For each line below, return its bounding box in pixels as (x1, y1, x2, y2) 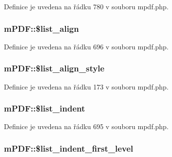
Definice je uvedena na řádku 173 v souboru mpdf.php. (4, 81, 169, 91)
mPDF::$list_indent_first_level (4, 142, 133, 154)
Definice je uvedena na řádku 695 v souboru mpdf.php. (4, 121, 169, 132)
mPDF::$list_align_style (4, 62, 105, 74)
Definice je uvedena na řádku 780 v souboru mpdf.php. (4, 1, 169, 11)
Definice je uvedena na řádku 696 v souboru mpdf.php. (4, 41, 169, 51)
